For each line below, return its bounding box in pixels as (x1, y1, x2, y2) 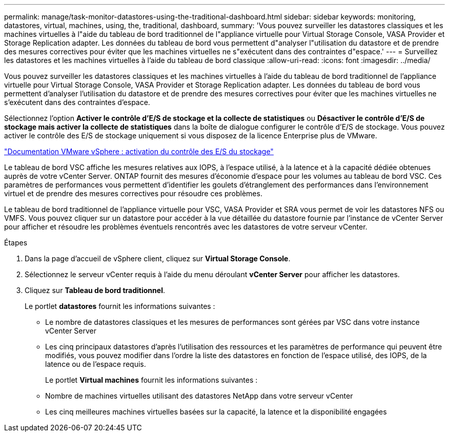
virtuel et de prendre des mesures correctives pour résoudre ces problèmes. (4, 189, 262, 198)
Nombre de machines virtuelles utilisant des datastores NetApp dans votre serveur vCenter (45, 391, 353, 400)
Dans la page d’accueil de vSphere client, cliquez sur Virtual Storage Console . (25, 254, 291, 263)
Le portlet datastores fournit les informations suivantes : (25, 302, 215, 310)
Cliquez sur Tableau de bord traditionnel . (25, 286, 165, 295)
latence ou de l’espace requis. (45, 360, 146, 368)
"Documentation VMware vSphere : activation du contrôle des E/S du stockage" (4, 147, 274, 156)
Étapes (4, 238, 28, 247)
